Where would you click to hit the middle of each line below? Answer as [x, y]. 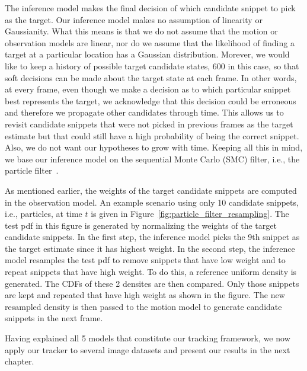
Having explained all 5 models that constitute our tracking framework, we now [148, 338]
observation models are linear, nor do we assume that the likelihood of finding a [150, 42]
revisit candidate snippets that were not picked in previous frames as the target [149, 124]
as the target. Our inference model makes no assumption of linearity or [134, 19]
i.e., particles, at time [44, 214]
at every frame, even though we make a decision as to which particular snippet [148, 89]
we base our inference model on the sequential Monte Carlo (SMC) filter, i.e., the [152, 159]
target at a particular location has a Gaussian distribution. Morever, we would [147, 54]
